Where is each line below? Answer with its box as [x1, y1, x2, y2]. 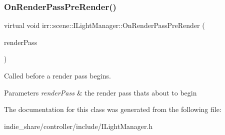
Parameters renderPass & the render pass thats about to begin [4, 87, 197, 97]
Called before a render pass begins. [4, 70, 111, 80]
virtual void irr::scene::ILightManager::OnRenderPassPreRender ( [4, 20, 205, 30]
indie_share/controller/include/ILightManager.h [4, 120, 153, 131]
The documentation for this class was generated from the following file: [4, 104, 221, 114]
